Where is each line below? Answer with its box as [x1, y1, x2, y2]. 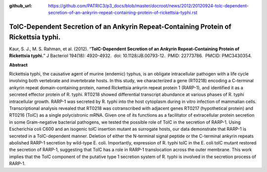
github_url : [9, 3, 32, 8]
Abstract [9, 62, 28, 68]
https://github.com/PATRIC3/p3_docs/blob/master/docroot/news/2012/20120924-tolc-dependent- [48, 3, 249, 8]
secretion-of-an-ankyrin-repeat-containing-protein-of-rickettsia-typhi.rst [48, 10, 198, 16]
